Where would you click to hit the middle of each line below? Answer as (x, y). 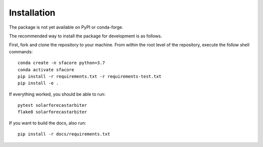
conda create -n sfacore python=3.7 (61, 63)
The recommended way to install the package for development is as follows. (85, 36)
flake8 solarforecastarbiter (52, 112)
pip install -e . (38, 83)
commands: (21, 51)
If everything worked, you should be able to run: (57, 94)
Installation (32, 13)
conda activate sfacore (46, 70)
